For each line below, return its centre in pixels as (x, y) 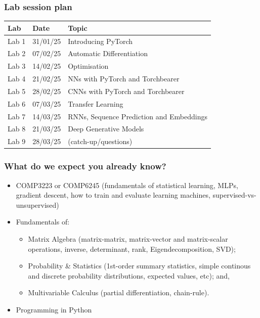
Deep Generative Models (106, 129)
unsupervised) (37, 205)
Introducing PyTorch (100, 41)
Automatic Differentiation (108, 53)
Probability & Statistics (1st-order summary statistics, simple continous (139, 266)
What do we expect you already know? (85, 166)
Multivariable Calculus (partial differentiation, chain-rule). (119, 292)
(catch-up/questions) (100, 141)
